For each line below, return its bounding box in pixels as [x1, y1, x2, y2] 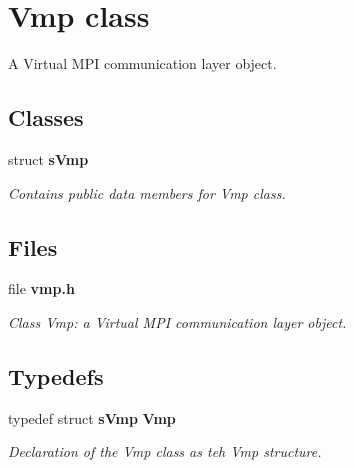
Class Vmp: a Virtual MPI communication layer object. [8, 311, 347, 332]
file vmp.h [8, 278, 75, 299]
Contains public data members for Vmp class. [8, 182, 286, 203]
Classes [8, 102, 84, 133]
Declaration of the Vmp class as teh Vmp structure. [8, 441, 322, 462]
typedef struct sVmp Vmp [8, 407, 176, 428]
